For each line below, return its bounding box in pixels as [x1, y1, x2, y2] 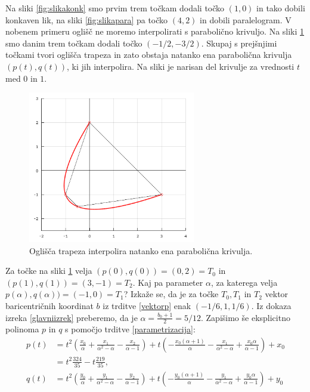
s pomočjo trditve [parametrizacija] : [65, 323, 196, 335]
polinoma [5, 323, 39, 335]
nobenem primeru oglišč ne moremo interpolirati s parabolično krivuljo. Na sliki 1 [5, 25, 305, 38]
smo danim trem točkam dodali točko [5, 36, 142, 49]
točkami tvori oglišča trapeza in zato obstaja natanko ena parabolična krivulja [5, 48, 292, 61]
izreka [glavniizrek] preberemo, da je [5, 311, 138, 323]
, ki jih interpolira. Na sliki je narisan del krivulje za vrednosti [67, 60, 294, 72]
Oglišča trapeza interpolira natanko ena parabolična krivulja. [29, 244, 253, 257]
